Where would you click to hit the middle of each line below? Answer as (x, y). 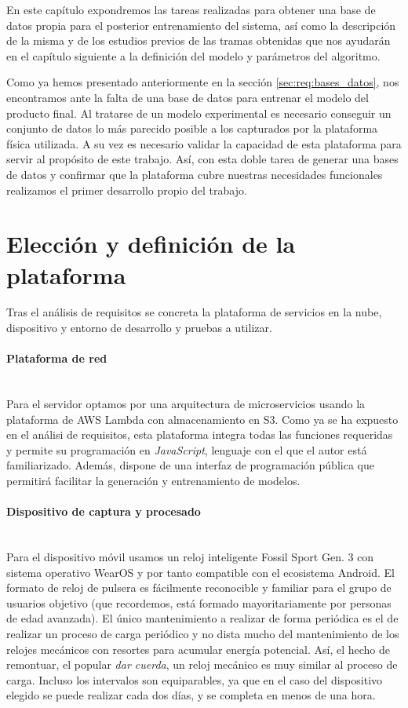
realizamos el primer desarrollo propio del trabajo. (127, 190)
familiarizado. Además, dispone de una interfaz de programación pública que (190, 465)
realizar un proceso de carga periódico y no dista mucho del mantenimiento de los (203, 633)
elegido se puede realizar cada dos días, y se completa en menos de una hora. (191, 695)
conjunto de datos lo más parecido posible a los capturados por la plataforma (192, 128)
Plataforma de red (57, 358)
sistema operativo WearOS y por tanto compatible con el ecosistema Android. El (200, 572)
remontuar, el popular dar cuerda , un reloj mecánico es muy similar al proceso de (202, 664)
